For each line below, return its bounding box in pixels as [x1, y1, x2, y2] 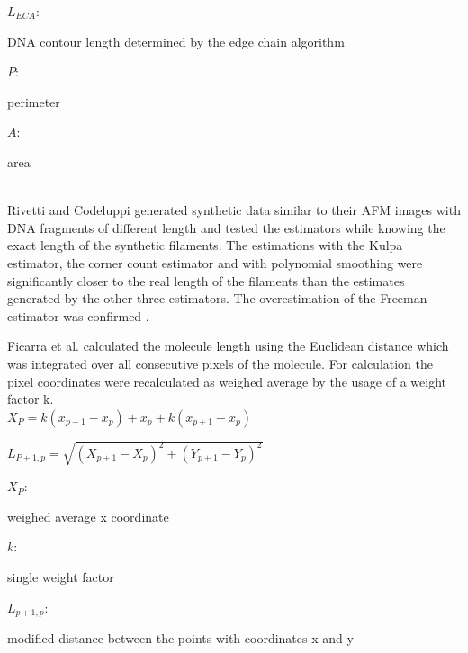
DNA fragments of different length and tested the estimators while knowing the [7, 218, 445, 237]
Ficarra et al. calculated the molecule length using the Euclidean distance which [7, 336, 449, 355]
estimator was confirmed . [7, 306, 149, 325]
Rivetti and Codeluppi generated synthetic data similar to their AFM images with [7, 201, 461, 219]
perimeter [7, 92, 60, 111]
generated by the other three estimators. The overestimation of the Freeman [7, 289, 427, 308]
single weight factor [7, 568, 114, 586]
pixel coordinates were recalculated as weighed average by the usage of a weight [7, 371, 446, 390]
